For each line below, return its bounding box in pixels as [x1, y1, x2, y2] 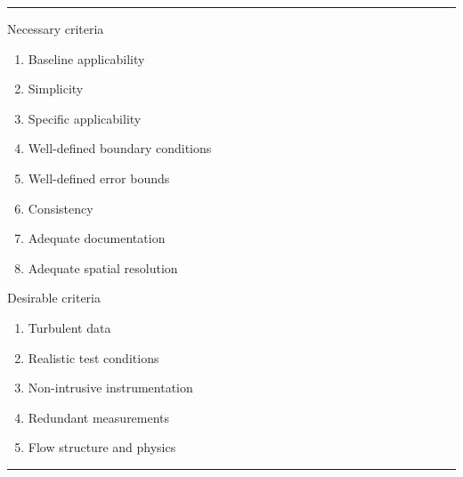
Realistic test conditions [28, 348, 159, 367]
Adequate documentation [28, 229, 166, 247]
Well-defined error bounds [28, 168, 170, 187]
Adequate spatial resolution [28, 258, 178, 277]
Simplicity [28, 79, 84, 98]
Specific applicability [28, 109, 142, 127]
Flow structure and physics [28, 438, 176, 457]
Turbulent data [28, 318, 111, 336]
